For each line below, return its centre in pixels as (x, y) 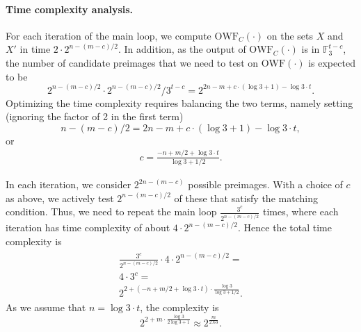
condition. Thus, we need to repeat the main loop (111, 211)
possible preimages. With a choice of (265, 184)
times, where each (300, 211)
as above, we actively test (60, 198)
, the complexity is (179, 307)
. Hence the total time (285, 227)
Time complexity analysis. (70, 9)
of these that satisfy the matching (246, 198)
